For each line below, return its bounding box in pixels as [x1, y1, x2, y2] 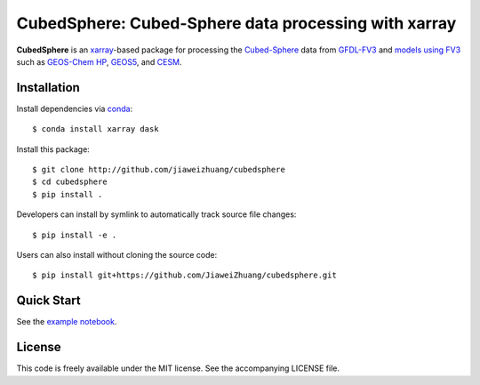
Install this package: [16, 143, 91, 155]
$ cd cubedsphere [32, 177, 108, 187]
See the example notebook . [16, 317, 117, 327]
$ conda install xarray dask [32, 124, 159, 134]
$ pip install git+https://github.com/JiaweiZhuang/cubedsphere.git [32, 270, 337, 280]
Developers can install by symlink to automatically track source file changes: [16, 209, 297, 220]
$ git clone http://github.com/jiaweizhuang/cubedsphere [32, 164, 286, 175]
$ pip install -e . [32, 229, 117, 240]
